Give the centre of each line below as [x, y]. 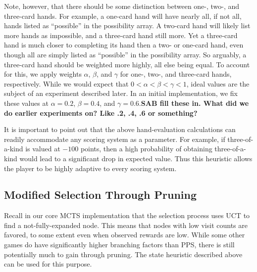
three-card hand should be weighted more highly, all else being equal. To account [127, 64]
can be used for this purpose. [48, 264]
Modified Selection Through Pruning [101, 195]
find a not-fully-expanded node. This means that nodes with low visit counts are [126, 225]
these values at [26, 103]
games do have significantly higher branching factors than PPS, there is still [119, 245]
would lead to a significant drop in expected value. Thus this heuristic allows [136, 158]
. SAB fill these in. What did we [194, 103]
